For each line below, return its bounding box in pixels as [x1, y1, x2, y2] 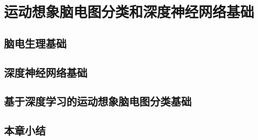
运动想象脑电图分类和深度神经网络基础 [4, 1, 255, 22]
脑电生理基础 [4, 35, 66, 50]
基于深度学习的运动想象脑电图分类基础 [4, 93, 192, 109]
